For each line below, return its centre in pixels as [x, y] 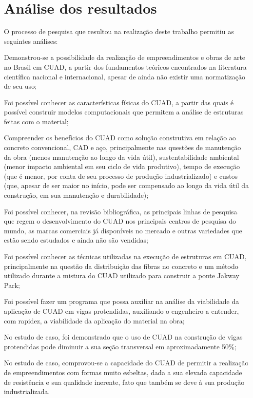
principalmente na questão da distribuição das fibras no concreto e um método [121, 266]
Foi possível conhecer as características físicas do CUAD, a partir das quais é [119, 102]
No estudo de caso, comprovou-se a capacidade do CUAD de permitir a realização [126, 363]
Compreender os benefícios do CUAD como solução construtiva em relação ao [120, 138]
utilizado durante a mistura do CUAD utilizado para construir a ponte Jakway [122, 275]
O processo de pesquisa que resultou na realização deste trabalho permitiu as [119, 31]
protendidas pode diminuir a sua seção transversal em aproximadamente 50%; [120, 346]
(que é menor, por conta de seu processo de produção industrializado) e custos [121, 176]
